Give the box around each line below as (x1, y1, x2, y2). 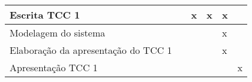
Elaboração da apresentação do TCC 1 (10, 43, 172, 57)
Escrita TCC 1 (10, 8, 80, 22)
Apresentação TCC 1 (10, 60, 98, 74)
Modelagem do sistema (10, 26, 106, 40)
